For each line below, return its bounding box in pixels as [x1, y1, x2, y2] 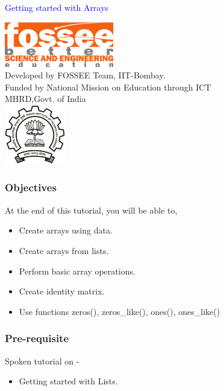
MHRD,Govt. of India [5, 92, 86, 105]
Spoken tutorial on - [5, 354, 79, 367]
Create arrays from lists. [19, 244, 109, 256]
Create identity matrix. [19, 285, 105, 297]
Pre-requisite [5, 331, 69, 346]
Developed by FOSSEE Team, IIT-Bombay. [5, 69, 166, 81]
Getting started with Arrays [5, 1, 108, 13]
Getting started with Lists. [19, 375, 118, 387]
